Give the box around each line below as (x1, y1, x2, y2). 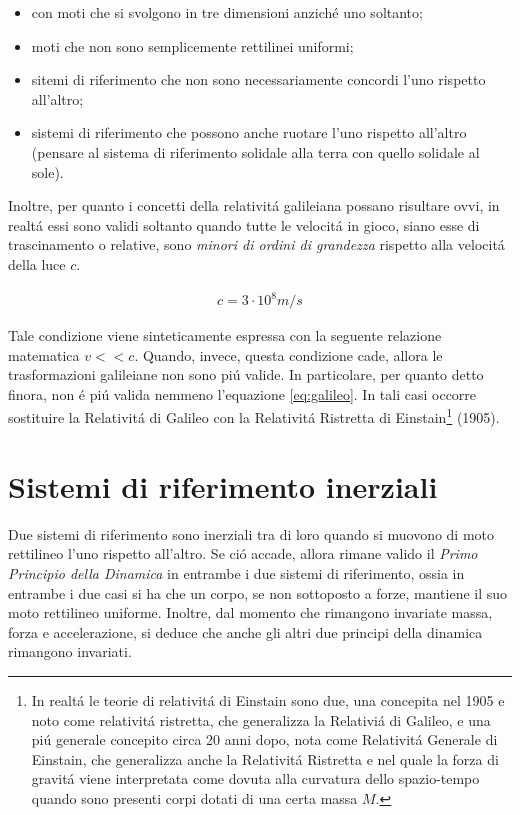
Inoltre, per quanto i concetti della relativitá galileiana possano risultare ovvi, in (8, 195, 500, 216)
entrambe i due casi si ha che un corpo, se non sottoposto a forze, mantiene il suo (8, 582, 508, 603)
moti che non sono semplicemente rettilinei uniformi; (31, 35, 354, 56)
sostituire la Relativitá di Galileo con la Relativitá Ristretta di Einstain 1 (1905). (8, 404, 500, 428)
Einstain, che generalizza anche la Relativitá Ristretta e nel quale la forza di (31, 748, 499, 769)
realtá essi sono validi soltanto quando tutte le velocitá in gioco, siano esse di (8, 214, 480, 235)
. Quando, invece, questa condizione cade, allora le (134, 344, 443, 365)
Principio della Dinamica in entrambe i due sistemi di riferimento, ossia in (8, 563, 465, 583)
